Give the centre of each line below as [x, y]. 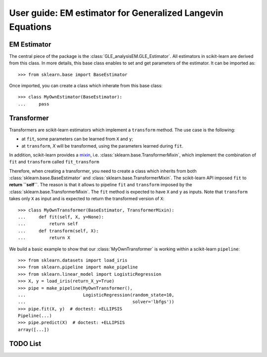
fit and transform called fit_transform [54, 162]
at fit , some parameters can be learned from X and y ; [77, 139]
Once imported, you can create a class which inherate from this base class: [86, 86]
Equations [30, 27]
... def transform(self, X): [58, 231]
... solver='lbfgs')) [96, 302]
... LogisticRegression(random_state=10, [96, 295]
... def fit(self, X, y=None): [61, 217]
